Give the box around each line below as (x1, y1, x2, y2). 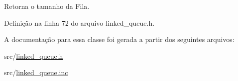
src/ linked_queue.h (4, 50, 63, 61)
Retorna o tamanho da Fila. (4, 1, 90, 11)
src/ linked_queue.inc (4, 67, 68, 78)
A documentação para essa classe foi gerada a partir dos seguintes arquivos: (4, 34, 235, 44)
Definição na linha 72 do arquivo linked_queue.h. (4, 17, 155, 28)
